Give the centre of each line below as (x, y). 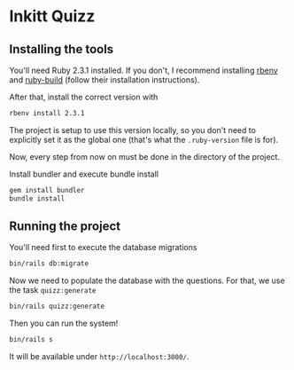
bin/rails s (31, 340)
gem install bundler (47, 190)
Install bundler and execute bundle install (84, 174)
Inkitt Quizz (52, 16)
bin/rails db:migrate (49, 264)
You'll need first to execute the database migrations (103, 248)
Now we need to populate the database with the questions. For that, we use (147, 280)
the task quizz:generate (53, 290)
